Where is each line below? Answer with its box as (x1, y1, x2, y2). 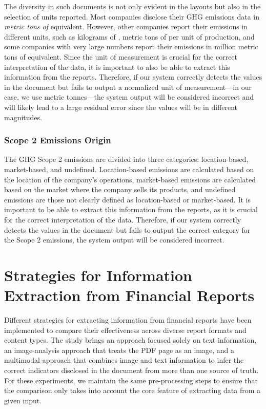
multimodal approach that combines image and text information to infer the (4, 355, 244, 365)
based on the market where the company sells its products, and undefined (4, 184, 236, 195)
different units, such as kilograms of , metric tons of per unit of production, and (4, 31, 255, 42)
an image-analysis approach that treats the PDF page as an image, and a (4, 344, 234, 355)
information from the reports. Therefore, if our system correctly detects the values (4, 71, 262, 82)
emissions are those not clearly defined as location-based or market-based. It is (4, 194, 251, 204)
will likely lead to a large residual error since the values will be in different (4, 101, 238, 112)
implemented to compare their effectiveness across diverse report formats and (4, 324, 247, 335)
